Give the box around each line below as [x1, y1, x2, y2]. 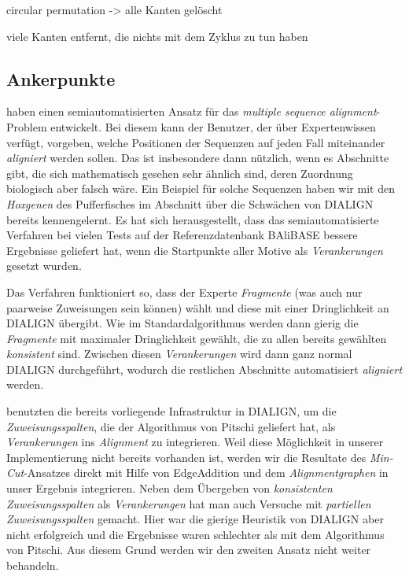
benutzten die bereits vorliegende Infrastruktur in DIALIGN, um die [6, 403, 337, 419]
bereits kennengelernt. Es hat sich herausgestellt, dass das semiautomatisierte [6, 211, 379, 227]
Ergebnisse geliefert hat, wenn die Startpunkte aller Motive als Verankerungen [6, 242, 383, 258]
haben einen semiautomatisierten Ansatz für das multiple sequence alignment [6, 103, 377, 120]
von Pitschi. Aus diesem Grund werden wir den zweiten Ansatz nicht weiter [6, 541, 371, 558]
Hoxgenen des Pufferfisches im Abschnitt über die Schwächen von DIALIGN [6, 195, 374, 212]
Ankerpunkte [6, 66, 116, 90]
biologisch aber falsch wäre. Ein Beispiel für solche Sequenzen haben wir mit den [6, 180, 395, 197]
